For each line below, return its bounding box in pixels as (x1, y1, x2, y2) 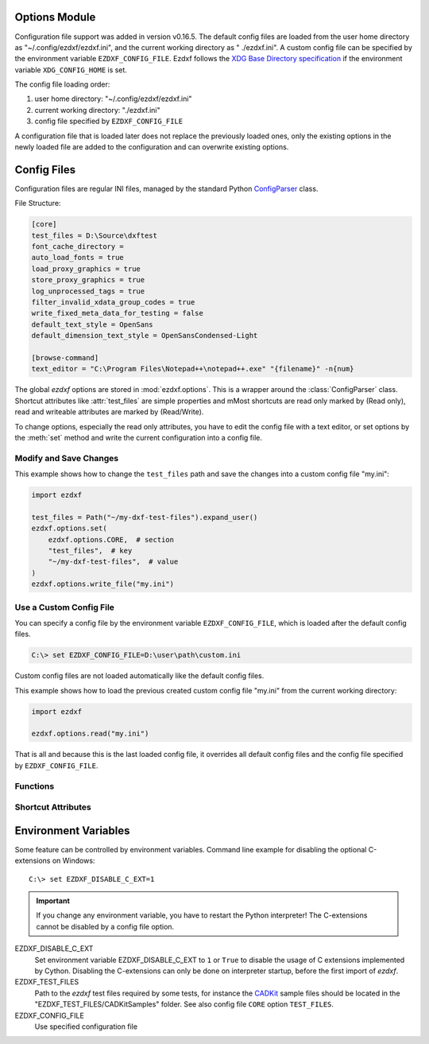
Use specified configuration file (34, 1022, 138, 1031)
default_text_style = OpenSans (31, 320, 154, 329)
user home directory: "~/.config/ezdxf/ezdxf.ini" (34, 94, 192, 103)
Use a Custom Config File (14, 601, 115, 612)
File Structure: (14, 199, 61, 208)
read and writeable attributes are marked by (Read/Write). (14, 407, 204, 417)
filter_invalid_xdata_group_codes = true (31, 298, 195, 307)
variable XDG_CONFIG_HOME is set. (14, 64, 127, 75)
